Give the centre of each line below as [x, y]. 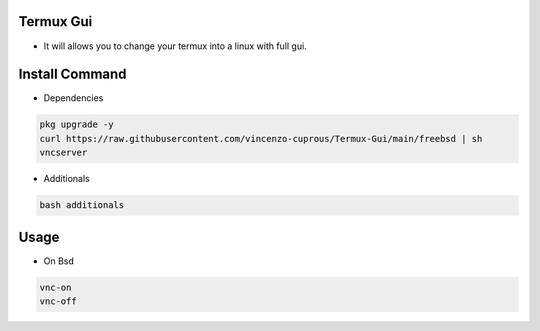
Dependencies [73, 98]
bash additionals [82, 205]
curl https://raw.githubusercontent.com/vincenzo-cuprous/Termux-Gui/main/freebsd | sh [261, 138]
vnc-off [58, 301]
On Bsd [59, 261]
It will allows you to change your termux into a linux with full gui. [175, 46]
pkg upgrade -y [76, 124]
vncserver [63, 153]
